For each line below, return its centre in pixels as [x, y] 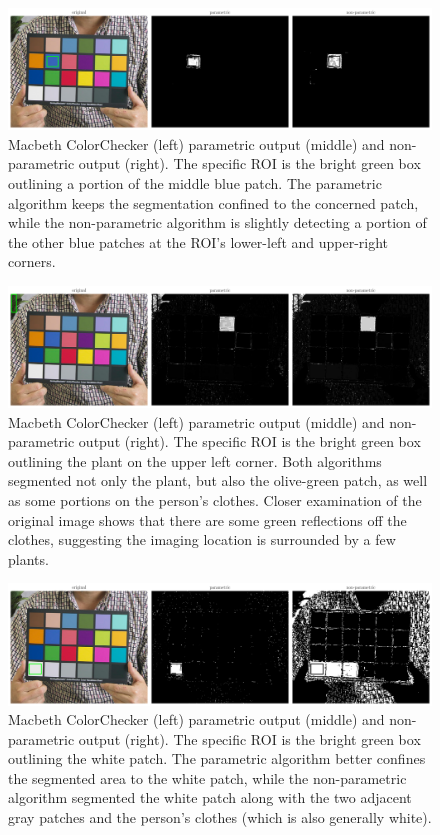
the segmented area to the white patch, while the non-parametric [207, 777]
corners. [32, 261]
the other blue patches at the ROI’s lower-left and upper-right [198, 241]
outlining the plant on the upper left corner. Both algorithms [195, 460]
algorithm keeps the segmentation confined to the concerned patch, [213, 202]
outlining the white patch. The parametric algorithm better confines [217, 758]
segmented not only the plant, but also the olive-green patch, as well [218, 480]
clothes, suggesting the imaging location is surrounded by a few [202, 539]
